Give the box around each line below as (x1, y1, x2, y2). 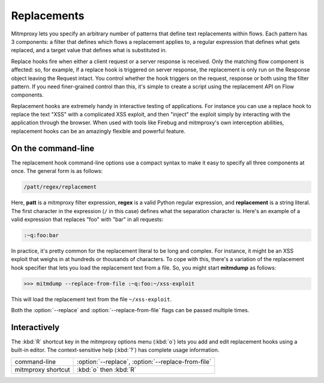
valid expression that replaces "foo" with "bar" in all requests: (11, 216, 164, 223)
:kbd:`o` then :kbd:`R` (77, 365, 137, 373)
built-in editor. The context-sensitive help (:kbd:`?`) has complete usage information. (11, 346, 220, 354)
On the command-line (11, 143, 95, 153)
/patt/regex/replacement (23, 184, 97, 190)
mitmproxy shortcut (14, 365, 70, 373)
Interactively (11, 322, 60, 333)
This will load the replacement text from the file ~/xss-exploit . (11, 295, 172, 303)
